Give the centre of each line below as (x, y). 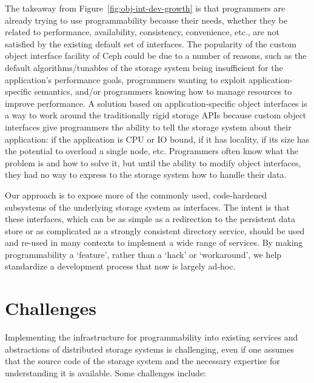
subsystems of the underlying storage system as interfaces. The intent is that (147, 207)
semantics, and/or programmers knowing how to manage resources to (163, 91)
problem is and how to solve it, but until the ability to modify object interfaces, (153, 162)
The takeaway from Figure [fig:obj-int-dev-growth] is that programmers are (145, 8)
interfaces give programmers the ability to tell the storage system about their (148, 127)
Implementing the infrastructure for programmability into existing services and (152, 337)
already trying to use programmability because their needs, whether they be (146, 20)
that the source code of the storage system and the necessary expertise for (142, 361)
